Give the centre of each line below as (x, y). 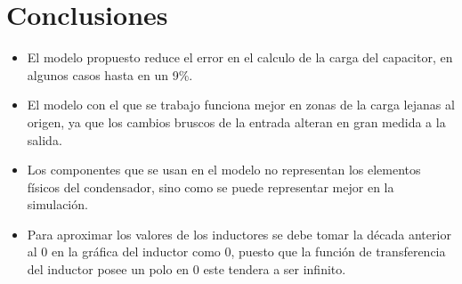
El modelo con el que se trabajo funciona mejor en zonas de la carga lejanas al (241, 105)
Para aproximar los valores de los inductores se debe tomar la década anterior (239, 234)
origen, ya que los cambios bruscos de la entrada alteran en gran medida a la (236, 122)
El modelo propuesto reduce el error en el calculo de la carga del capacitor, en (240, 57)
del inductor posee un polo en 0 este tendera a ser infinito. (186, 269)
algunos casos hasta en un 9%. (110, 74)
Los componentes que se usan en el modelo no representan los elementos (224, 170)
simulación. (57, 204)
